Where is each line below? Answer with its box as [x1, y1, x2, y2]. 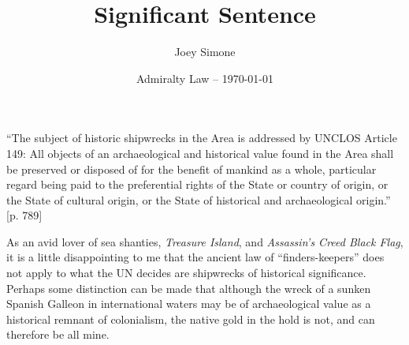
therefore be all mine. [6, 326, 110, 343]
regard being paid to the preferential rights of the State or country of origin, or [6, 176, 389, 193]
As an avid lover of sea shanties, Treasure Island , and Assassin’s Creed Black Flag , [6, 233, 403, 249]
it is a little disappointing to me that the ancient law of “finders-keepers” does [6, 249, 385, 265]
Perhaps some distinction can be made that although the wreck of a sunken [6, 279, 371, 296]
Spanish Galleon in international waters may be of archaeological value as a [6, 295, 371, 312]
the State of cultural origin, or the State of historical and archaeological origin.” [6, 191, 391, 208]
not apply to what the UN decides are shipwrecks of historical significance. [6, 264, 366, 281]
